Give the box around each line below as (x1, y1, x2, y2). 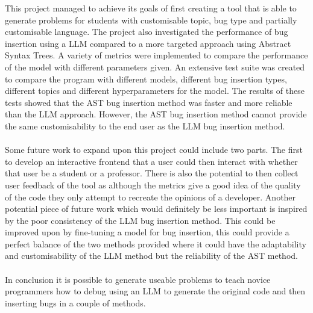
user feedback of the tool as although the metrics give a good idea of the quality (5, 178, 301, 191)
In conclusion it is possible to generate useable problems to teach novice (5, 273, 271, 285)
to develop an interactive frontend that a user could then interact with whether (5, 155, 298, 167)
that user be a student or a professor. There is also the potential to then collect (5, 167, 299, 179)
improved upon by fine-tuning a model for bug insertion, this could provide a (5, 226, 289, 238)
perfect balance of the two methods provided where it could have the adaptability (5, 237, 306, 250)
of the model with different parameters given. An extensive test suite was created (5, 60, 305, 73)
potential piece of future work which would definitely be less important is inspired (5, 202, 308, 215)
